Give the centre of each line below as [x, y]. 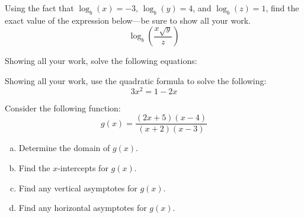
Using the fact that [39, 8]
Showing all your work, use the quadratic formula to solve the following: [136, 80]
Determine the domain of [64, 148]
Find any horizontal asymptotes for [83, 208]
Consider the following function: [63, 108]
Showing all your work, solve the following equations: [101, 61]
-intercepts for [83, 167]
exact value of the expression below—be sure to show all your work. [128, 20]
